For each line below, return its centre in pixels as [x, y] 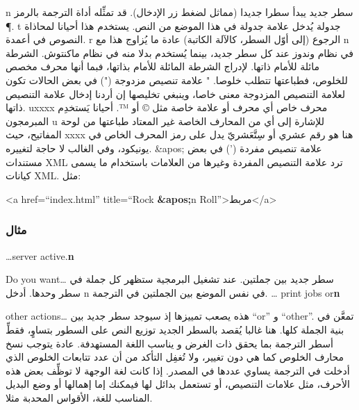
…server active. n [40, 255]
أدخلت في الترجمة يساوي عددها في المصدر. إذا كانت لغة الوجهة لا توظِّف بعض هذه [178, 370]
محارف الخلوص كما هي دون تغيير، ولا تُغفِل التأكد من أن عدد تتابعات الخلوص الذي [175, 357]
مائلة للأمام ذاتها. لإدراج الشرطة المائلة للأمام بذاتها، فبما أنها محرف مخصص [162, 66]
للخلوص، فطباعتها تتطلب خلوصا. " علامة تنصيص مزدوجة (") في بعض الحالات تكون [177, 80]
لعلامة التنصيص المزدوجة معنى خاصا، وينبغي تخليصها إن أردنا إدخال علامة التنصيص [176, 93]
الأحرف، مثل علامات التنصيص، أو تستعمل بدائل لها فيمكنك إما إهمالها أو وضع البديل [178, 384]
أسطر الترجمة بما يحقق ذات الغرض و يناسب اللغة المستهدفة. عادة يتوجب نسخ [169, 343]
